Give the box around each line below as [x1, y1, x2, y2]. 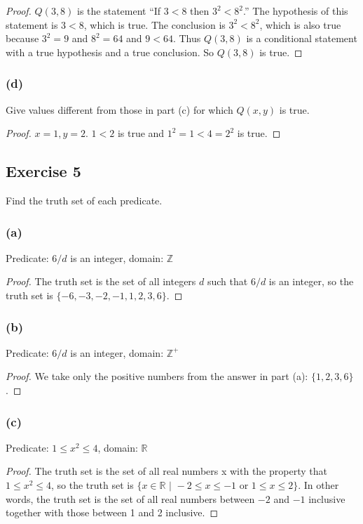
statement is [6, 17, 58, 32]
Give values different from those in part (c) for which [6, 102, 233, 117]
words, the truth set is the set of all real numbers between [6, 491, 255, 506]
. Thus [172, 31, 201, 46]
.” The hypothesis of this [243, 4, 348, 18]
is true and [117, 126, 165, 140]
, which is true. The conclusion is [83, 17, 226, 32]
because [6, 31, 39, 46]
